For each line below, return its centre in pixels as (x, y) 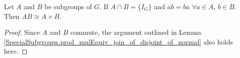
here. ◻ (16, 51)
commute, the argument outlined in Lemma (136, 32)
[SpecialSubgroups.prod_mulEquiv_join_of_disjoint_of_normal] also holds (119, 41)
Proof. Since (22, 32)
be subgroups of (68, 6)
